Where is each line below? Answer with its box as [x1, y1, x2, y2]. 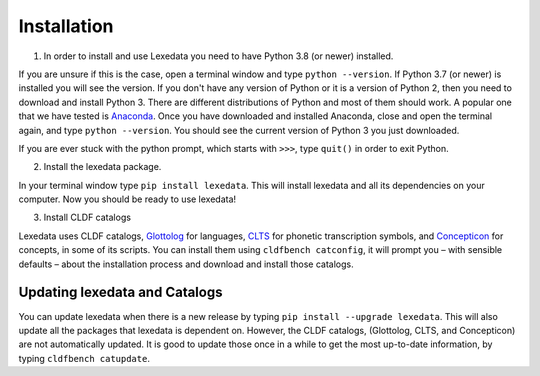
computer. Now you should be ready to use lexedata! [18, 193, 237, 205]
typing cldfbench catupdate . [18, 352, 150, 364]
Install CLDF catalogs [43, 211, 132, 224]
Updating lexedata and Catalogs [18, 284, 223, 301]
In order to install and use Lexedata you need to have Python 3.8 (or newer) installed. [43, 50, 394, 62]
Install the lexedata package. [43, 161, 162, 173]
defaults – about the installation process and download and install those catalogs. [18, 258, 354, 270]
